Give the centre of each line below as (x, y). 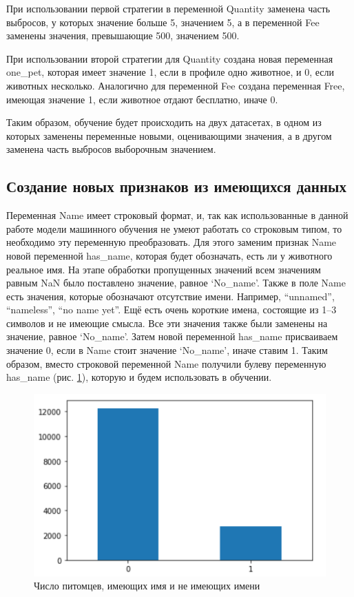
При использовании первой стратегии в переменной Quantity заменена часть (168, 8)
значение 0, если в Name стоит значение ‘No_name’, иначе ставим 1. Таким (167, 350)
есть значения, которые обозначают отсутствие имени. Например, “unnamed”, (170, 296)
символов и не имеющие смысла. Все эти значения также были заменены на (167, 323)
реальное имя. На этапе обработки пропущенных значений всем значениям (164, 269)
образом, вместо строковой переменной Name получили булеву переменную (166, 363)
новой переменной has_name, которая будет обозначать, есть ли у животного (169, 255)
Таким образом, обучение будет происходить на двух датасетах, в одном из (164, 122)
